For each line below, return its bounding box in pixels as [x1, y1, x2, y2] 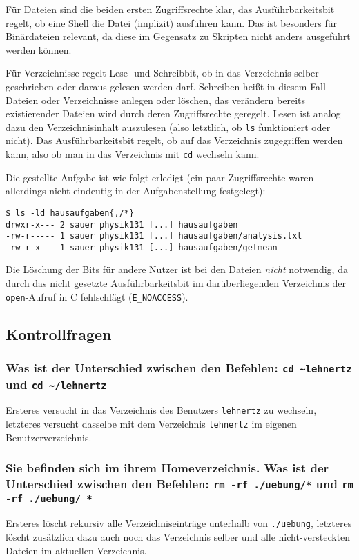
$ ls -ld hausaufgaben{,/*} [6, 208, 135, 218]
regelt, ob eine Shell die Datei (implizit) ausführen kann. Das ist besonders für [6, 15, 338, 30]
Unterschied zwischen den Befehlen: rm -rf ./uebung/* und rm [6, 475, 353, 492]
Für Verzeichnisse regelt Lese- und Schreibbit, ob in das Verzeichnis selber [6, 66, 319, 80]
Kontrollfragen [6, 323, 112, 344]
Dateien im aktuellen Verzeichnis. [6, 543, 147, 557]
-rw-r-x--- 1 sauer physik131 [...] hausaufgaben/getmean [6, 242, 278, 252]
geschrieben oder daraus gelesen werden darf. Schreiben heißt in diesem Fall [6, 79, 326, 93]
